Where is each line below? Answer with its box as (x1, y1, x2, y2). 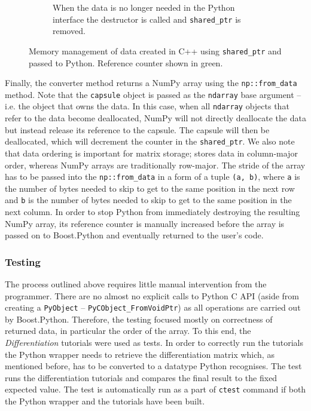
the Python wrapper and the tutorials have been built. (5, 395, 205, 407)
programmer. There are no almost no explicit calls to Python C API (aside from (5, 289, 300, 302)
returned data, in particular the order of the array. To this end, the (5, 324, 251, 337)
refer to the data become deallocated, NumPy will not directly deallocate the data (5, 112, 306, 124)
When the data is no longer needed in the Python (53, 1, 235, 13)
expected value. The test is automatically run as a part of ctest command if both (5, 383, 306, 395)
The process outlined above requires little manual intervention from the (5, 278, 267, 290)
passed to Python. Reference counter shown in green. (29, 56, 223, 69)
